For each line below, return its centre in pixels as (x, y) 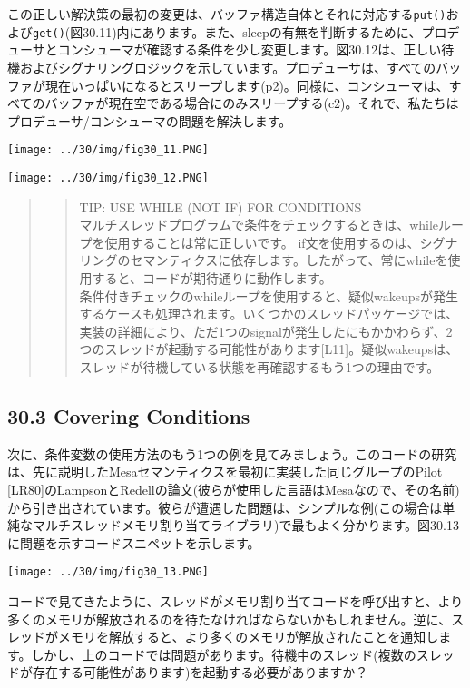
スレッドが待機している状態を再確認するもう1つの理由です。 (259, 366)
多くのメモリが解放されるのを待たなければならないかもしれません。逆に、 (230, 619)
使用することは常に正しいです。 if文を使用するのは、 (262, 242)
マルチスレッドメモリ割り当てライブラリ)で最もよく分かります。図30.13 (245, 525)
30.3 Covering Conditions (129, 415)
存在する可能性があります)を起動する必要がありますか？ (200, 672)
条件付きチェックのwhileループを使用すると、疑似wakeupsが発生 (269, 295)
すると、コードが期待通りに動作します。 (212, 277)
